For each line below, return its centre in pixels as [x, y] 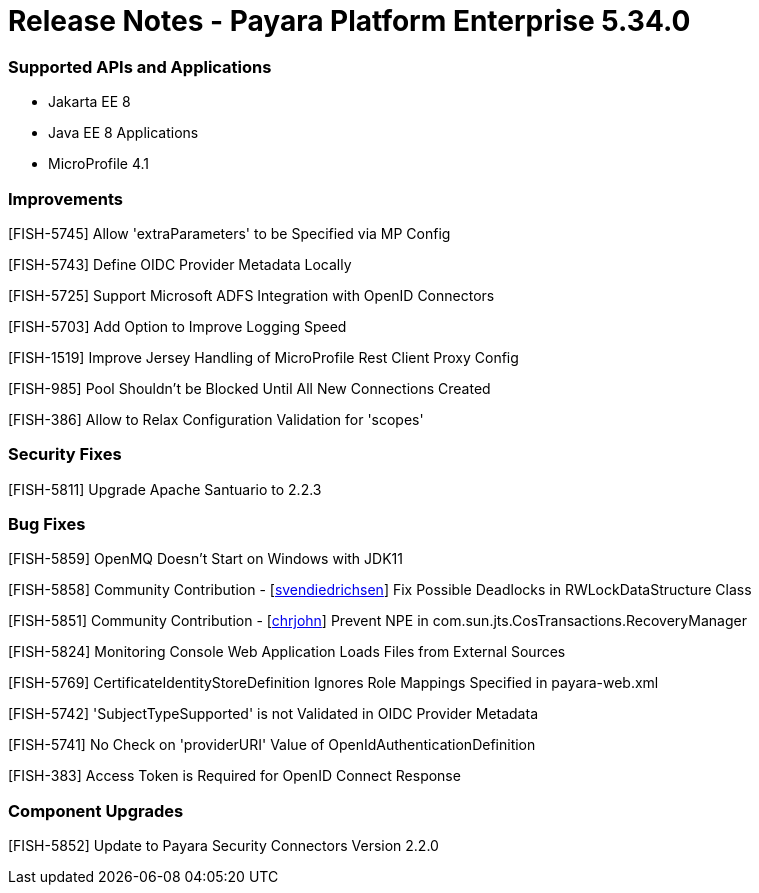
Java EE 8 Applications [123, 133]
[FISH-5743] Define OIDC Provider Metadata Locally [180, 264]
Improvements [65, 198]
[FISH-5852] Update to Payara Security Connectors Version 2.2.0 [223, 846]
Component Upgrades [96, 810]
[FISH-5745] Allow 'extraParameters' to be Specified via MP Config [229, 233]
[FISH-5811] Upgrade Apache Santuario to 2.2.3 [165, 489]
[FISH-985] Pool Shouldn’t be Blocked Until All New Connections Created [249, 388]
